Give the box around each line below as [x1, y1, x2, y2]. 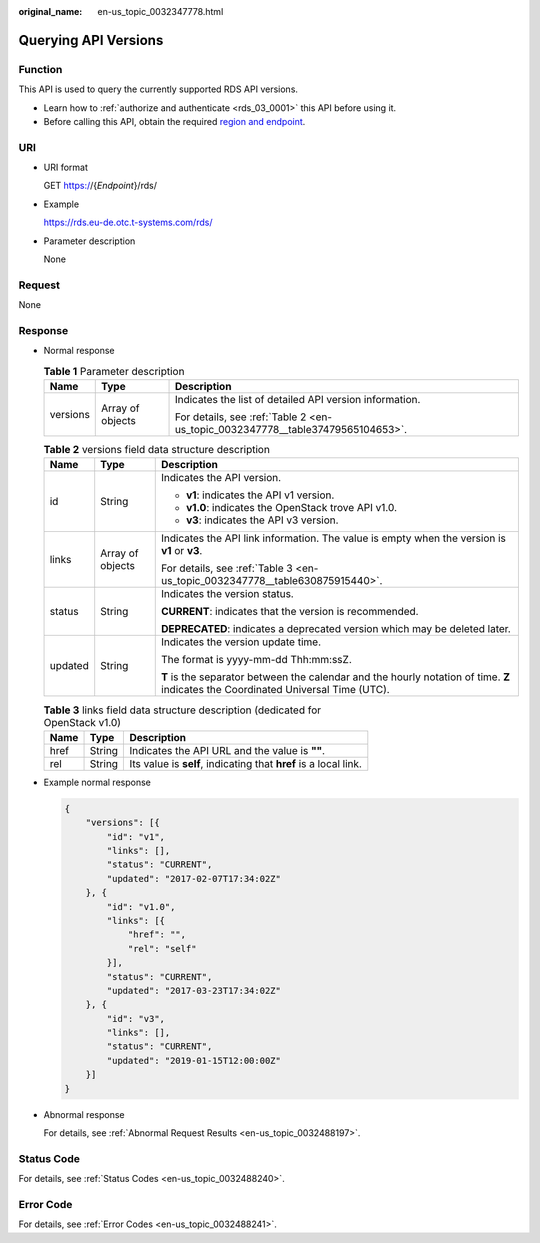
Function [18, 62, 63, 76]
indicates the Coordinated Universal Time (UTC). [161, 683, 390, 697]
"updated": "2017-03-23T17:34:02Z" [106, 985, 282, 996]
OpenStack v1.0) [43, 715, 122, 729]
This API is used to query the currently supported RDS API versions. [18, 83, 299, 95]
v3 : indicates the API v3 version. [186, 513, 339, 527]
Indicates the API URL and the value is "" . [129, 743, 325, 757]
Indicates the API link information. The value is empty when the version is [161, 531, 507, 545]
